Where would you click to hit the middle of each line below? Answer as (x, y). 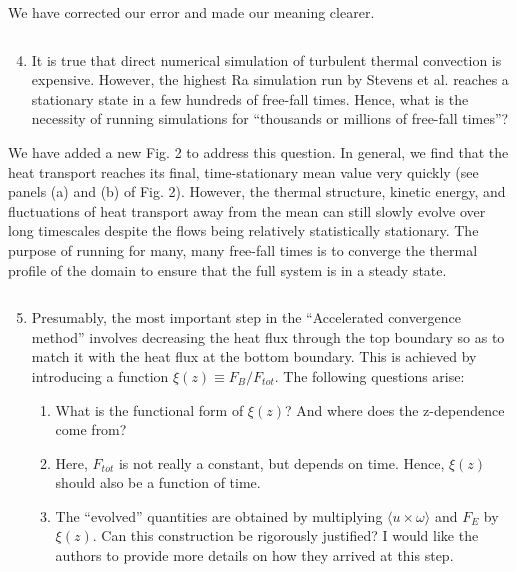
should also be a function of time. (158, 482)
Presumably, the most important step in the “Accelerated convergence (246, 317)
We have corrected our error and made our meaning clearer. (191, 12)
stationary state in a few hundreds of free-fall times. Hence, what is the (250, 98)
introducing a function (100, 375)
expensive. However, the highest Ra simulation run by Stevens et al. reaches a (270, 79)
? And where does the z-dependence (394, 409)
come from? (91, 429)
